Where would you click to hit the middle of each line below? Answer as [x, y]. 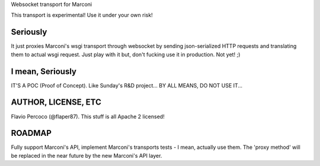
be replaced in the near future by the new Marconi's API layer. [87, 155]
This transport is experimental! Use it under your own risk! [82, 15]
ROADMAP [31, 133]
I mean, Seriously [44, 71]
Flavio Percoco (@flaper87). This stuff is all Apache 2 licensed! [88, 116]
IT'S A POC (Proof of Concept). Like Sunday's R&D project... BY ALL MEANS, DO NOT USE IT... [127, 85]
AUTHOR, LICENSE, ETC [56, 102]
